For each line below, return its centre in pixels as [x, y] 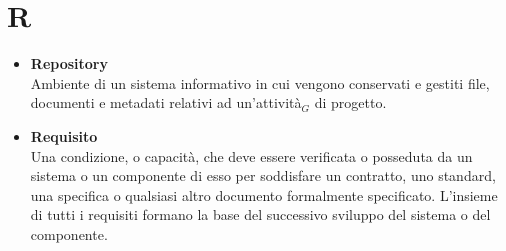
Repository [69, 63]
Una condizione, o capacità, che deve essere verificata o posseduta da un [251, 155]
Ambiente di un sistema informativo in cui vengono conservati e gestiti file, [260, 82]
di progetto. [350, 102]
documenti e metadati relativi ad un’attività [166, 102]
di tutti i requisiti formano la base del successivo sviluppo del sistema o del [260, 214]
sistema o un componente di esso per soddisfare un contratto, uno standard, [263, 175]
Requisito [64, 135]
